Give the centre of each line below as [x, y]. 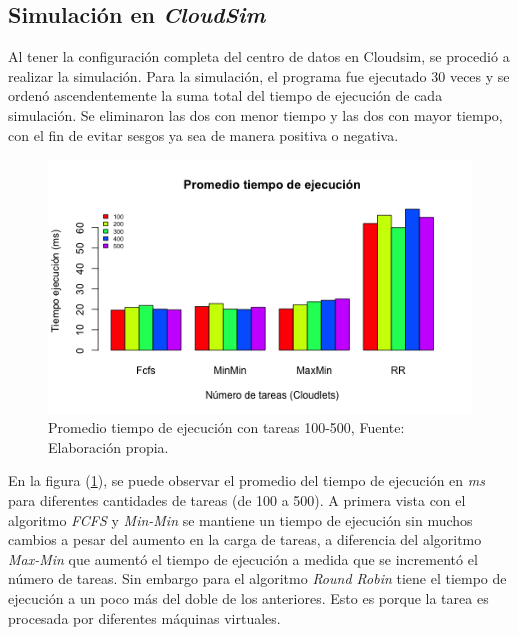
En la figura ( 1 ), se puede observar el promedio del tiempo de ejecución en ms [246, 480]
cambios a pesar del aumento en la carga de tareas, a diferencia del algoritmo [245, 539]
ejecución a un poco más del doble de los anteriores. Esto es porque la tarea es [248, 597]
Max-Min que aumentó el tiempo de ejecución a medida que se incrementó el [243, 558]
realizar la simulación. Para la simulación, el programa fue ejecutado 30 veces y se [259, 75]
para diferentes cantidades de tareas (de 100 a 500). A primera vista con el [237, 499]
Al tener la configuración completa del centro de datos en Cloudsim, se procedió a [259, 56]
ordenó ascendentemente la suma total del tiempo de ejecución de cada [225, 95]
